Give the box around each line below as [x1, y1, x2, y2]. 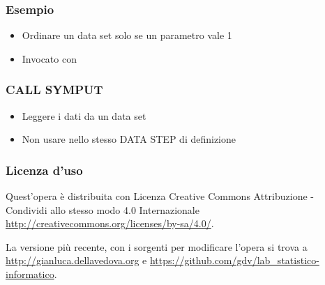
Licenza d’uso [6, 161, 83, 178]
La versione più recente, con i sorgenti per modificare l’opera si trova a [6, 239, 308, 254]
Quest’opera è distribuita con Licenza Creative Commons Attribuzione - [6, 189, 314, 203]
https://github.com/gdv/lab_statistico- [149, 253, 319, 268]
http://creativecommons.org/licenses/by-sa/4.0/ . [6, 216, 214, 231]
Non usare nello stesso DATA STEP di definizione [22, 132, 236, 146]
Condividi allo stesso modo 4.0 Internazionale [6, 202, 199, 217]
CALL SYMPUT [6, 81, 103, 98]
